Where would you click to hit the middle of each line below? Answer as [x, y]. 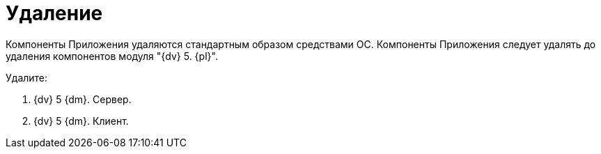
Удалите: [27, 77]
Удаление [54, 13]
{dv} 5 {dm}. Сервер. [83, 99]
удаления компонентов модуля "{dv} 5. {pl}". [112, 56]
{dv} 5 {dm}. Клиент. [81, 121]
